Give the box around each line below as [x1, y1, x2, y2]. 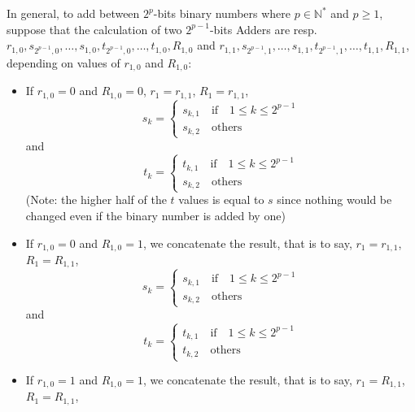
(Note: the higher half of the [25, 191, 167, 208]
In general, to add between [7, 5, 140, 21]
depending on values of [7, 54, 120, 71]
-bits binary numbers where [153, 5, 291, 21]
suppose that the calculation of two [7, 20, 182, 37]
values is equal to [178, 191, 264, 208]
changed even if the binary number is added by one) [25, 206, 286, 223]
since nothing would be [277, 191, 392, 208]
